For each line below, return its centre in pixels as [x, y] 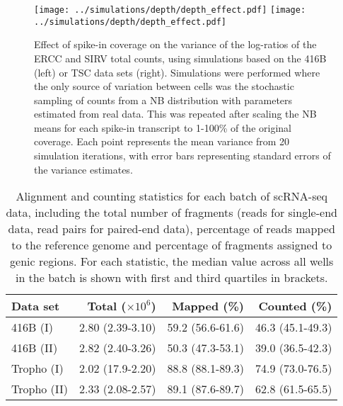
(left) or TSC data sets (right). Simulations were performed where [177, 72]
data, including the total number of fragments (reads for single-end [171, 213]
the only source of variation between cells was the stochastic [164, 86]
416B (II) [35, 348]
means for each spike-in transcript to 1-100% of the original [163, 127]
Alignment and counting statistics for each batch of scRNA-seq [172, 196]
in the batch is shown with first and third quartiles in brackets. [171, 278]
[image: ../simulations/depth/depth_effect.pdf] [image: [170, 10]
